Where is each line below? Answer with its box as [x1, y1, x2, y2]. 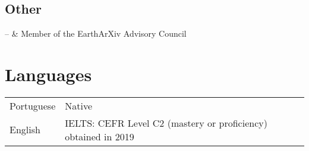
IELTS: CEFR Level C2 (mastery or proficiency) [65, 115, 267, 130]
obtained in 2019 [65, 129, 134, 143]
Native [65, 98, 93, 113]
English [10, 123, 40, 137]
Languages [5, 62, 92, 86]
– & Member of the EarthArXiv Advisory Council [5, 27, 187, 40]
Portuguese [10, 98, 56, 113]
